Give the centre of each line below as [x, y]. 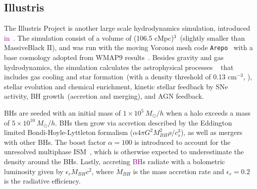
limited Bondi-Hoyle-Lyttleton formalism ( [69, 132]
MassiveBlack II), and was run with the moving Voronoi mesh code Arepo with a [128, 47]
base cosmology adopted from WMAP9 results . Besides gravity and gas [114, 57]
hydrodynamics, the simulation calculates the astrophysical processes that [119, 67]
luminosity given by [34, 171]
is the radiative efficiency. [42, 181]
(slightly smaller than [212, 37]
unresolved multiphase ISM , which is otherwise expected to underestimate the [124, 152]
